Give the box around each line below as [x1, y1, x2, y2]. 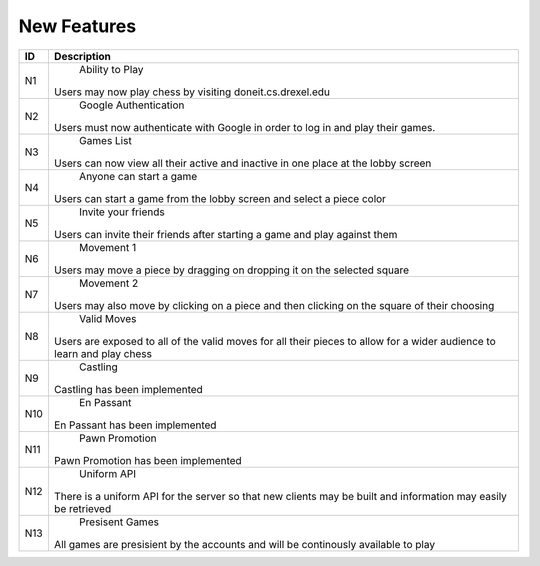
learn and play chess [53, 346, 152, 360]
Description [53, 49, 112, 63]
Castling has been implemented [53, 382, 204, 396]
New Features [18, 15, 137, 37]
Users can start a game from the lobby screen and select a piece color [53, 191, 387, 205]
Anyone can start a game [78, 169, 198, 183]
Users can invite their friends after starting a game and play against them [53, 227, 398, 241]
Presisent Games [78, 515, 160, 529]
